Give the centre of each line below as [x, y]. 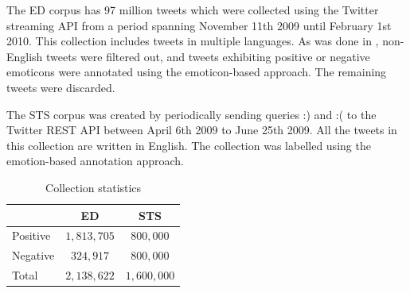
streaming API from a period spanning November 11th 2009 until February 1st [199, 25]
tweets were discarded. [61, 87]
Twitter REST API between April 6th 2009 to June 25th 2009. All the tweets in [202, 130]
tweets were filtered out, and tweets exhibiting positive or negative [208, 56]
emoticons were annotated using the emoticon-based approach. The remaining [197, 72]
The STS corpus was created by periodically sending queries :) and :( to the [191, 114]
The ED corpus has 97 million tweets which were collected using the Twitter [193, 10]
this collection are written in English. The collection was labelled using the [189, 145]
